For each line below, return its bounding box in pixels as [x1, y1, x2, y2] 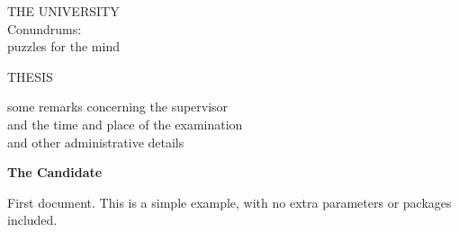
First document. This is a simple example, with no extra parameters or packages [7, 192, 452, 211]
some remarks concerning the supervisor [7, 97, 229, 116]
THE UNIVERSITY [7, 2, 120, 20]
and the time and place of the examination [7, 114, 243, 133]
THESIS [7, 67, 53, 85]
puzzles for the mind [7, 37, 120, 56]
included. [7, 210, 58, 229]
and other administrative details [7, 132, 184, 151]
